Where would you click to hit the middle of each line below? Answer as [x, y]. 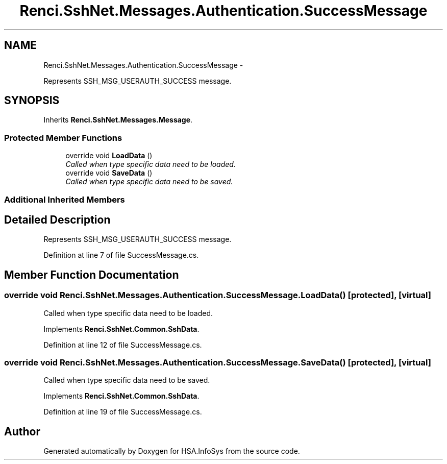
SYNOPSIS [32, 101]
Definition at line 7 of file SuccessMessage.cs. [121, 255]
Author [22, 431]
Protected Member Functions [63, 138]
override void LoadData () [109, 156]
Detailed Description [57, 219]
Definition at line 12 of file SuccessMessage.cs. [123, 345]
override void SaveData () [109, 173]
